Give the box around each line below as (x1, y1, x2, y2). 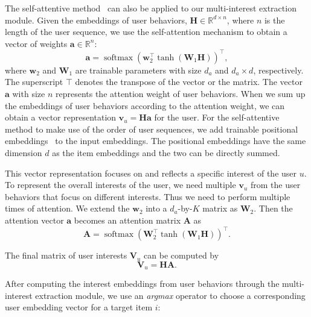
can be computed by (144, 249, 219, 262)
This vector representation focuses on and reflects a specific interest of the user (5, 166, 297, 179)
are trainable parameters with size (75, 63, 202, 76)
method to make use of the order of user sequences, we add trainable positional (5, 122, 298, 135)
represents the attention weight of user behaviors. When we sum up (55, 87, 306, 100)
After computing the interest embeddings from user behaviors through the (5, 277, 280, 290)
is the (264, 13, 285, 26)
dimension (5, 146, 42, 159)
